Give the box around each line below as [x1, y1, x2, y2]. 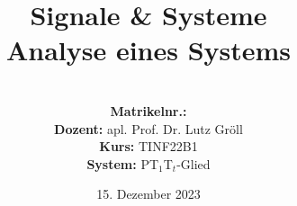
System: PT [86, 154, 159, 173]
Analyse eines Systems [5, 31, 292, 68]
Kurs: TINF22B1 [99, 137, 198, 156]
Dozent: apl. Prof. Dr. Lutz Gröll [54, 119, 243, 138]
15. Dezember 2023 [96, 184, 201, 203]
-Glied [176, 154, 211, 173]
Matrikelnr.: [110, 101, 187, 120]
